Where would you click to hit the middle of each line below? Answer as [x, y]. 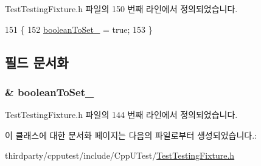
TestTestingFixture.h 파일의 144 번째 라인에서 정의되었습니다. [121, 115]
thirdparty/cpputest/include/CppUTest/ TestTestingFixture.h [120, 155]
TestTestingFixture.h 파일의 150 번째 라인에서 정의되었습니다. [121, 9]
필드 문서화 [37, 62]
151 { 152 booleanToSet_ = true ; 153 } [79, 29]
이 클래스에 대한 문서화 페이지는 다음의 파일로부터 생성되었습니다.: [131, 135]
